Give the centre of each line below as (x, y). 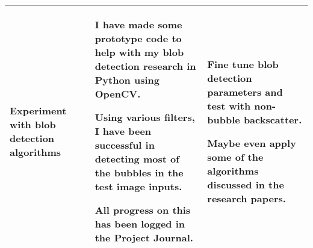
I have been (123, 131)
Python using (127, 80)
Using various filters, (145, 117)
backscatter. (273, 119)
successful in (125, 145)
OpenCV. (118, 94)
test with (229, 105)
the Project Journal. (144, 237)
